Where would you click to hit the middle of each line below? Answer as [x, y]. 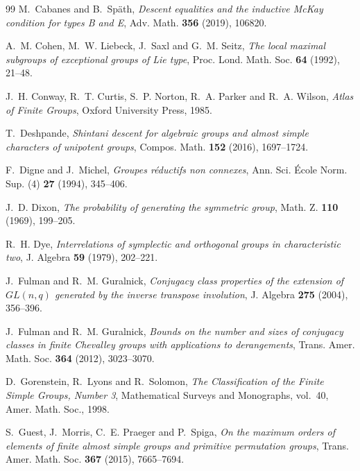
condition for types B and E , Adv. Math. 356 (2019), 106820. [136, 22]
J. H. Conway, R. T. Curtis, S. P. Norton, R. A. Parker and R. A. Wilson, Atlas [180, 95]
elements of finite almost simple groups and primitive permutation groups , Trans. [177, 445]
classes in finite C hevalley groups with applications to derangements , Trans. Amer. [180, 344]
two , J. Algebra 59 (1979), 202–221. [82, 257]
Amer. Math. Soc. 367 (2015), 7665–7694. [95, 459]
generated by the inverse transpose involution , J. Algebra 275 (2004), [201, 294]
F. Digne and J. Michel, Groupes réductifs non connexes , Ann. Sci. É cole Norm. [177, 170]
